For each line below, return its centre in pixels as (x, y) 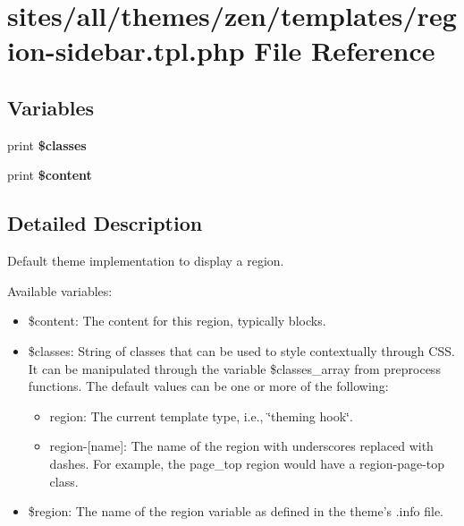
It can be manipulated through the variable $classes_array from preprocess (234, 368)
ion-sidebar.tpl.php (126, 51)
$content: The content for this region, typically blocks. (177, 321)
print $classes (47, 144)
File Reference (345, 51)
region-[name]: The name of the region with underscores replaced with (241, 446)
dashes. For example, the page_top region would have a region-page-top (247, 463)
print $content (50, 175)
